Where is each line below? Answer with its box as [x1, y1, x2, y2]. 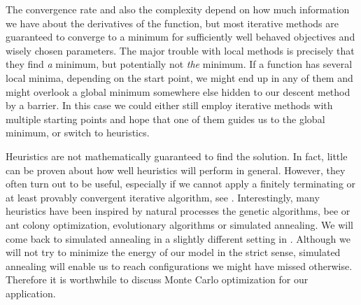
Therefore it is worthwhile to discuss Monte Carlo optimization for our [6, 272, 309, 287]
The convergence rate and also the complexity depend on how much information [6, 2, 350, 16]
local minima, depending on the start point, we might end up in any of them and [6, 70, 353, 85]
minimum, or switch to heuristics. [6, 125, 150, 140]
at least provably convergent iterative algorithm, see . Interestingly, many [6, 190, 320, 204]
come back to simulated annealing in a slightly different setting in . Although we [6, 231, 351, 246]
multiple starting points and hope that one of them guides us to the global [6, 111, 325, 126]
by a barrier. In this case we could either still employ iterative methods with [6, 98, 333, 113]
